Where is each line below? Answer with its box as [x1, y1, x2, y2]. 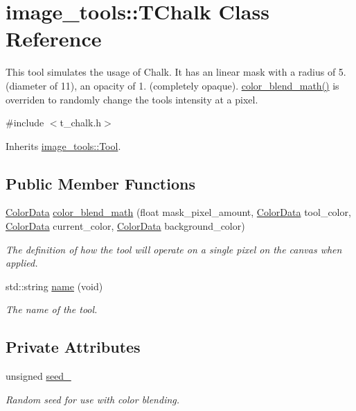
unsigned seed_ [6, 369, 71, 383]
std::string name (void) [6, 278, 103, 293]
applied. [6, 255, 38, 270]
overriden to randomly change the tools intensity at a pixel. [6, 92, 258, 106]
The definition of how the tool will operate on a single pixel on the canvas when [6, 242, 342, 256]
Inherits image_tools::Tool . [6, 138, 121, 153]
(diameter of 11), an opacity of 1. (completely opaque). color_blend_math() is [6, 78, 339, 92]
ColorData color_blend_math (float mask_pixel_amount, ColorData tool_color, [6, 205, 351, 219]
